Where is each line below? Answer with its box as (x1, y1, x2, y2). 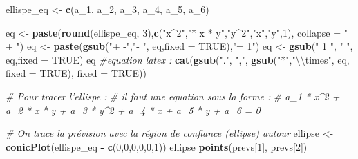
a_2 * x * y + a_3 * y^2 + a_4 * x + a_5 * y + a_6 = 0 (6, 102, 261, 117)
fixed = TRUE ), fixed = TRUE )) (6, 66, 147, 80)
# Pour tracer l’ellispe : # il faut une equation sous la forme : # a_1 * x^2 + (6, 88, 340, 103)
